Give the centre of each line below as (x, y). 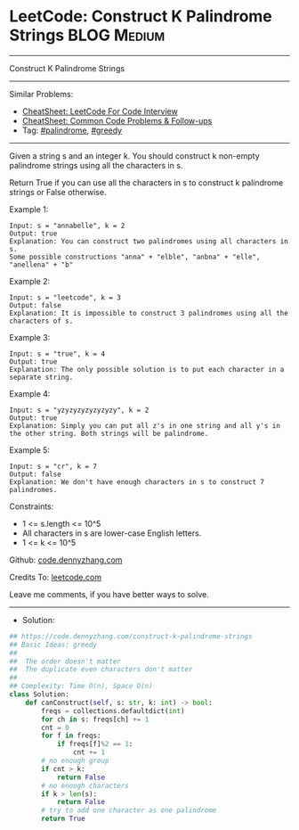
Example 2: (30, 281)
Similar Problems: (41, 94)
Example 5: (30, 450)
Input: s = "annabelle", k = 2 (67, 226)
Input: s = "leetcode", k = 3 (65, 297)
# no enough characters (85, 785)
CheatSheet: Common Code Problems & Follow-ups (117, 120)
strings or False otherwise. (58, 192)
